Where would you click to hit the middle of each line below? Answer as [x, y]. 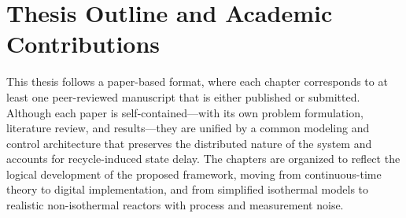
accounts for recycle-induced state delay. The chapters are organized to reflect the [203, 159]
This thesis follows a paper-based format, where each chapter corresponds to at [197, 81]
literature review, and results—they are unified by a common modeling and [188, 128]
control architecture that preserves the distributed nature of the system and [189, 143]
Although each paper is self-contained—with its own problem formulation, [185, 112]
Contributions [83, 44]
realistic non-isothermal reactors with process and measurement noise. [175, 205]
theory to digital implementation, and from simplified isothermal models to [188, 189]
